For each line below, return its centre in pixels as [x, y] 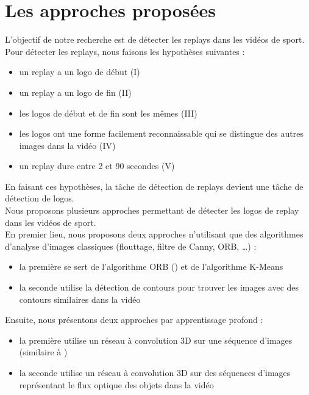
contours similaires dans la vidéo [80, 299]
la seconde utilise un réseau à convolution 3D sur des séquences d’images [155, 372]
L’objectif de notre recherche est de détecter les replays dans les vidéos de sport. [155, 39]
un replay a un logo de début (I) [80, 72]
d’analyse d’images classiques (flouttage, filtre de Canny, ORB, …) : [131, 246]
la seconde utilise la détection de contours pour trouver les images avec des [159, 287]
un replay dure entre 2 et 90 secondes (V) [97, 166]
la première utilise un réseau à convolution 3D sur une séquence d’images [156, 340]
